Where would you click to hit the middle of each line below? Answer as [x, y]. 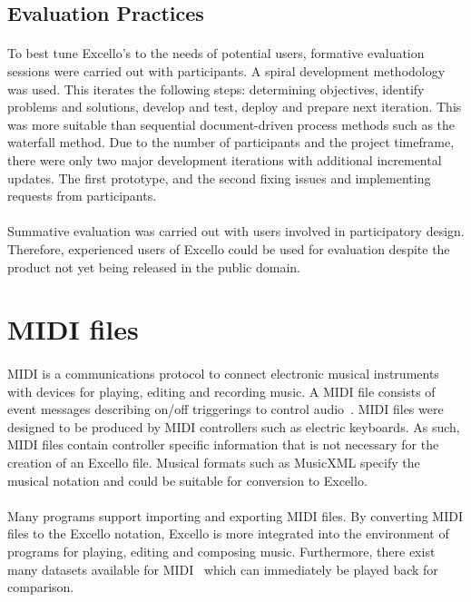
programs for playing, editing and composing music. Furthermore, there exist [221, 551]
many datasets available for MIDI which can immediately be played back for [223, 569]
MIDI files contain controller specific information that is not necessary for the [223, 444]
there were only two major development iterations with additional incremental [225, 159]
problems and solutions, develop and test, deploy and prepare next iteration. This [235, 107]
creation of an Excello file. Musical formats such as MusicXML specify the [214, 463]
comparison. [41, 587]
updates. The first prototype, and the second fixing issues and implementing [219, 178]
